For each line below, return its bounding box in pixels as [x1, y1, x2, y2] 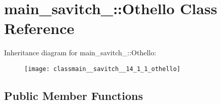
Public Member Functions [4, 87, 143, 103]
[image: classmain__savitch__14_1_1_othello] [24, 65, 180, 73]
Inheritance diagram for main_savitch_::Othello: [4, 47, 157, 58]
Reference [4, 18, 75, 39]
